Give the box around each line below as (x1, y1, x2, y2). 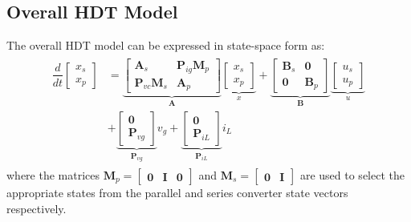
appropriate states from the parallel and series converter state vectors (6, 184, 348, 201)
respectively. (6, 200, 67, 216)
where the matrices (6, 167, 100, 184)
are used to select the (299, 167, 405, 184)
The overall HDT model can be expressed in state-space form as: (6, 37, 325, 54)
